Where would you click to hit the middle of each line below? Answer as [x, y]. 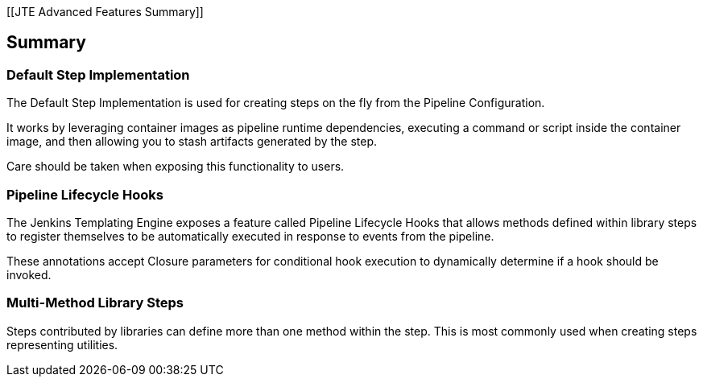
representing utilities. [62, 344]
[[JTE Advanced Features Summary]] [105, 12]
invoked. [29, 274]
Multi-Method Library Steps [95, 303]
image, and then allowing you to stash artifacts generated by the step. [192, 142]
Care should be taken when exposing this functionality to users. [176, 167]
